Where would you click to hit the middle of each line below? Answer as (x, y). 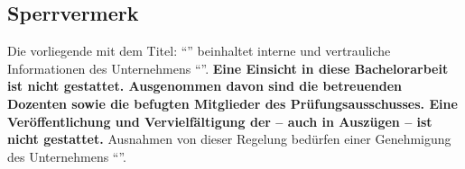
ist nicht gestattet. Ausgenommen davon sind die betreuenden (205, 86)
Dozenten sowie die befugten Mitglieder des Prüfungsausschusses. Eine (232, 103)
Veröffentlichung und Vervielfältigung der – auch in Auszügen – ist (220, 121)
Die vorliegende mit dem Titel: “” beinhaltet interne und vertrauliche (199, 51)
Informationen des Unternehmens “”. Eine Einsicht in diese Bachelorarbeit (228, 68)
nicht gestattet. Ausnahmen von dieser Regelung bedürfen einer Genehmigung (229, 139)
